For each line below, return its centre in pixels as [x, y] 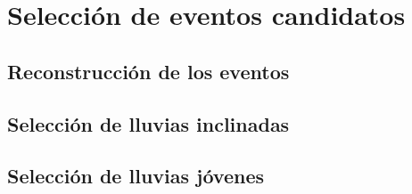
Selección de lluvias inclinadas [148, 123]
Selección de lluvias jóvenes [136, 176]
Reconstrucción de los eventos [148, 71]
